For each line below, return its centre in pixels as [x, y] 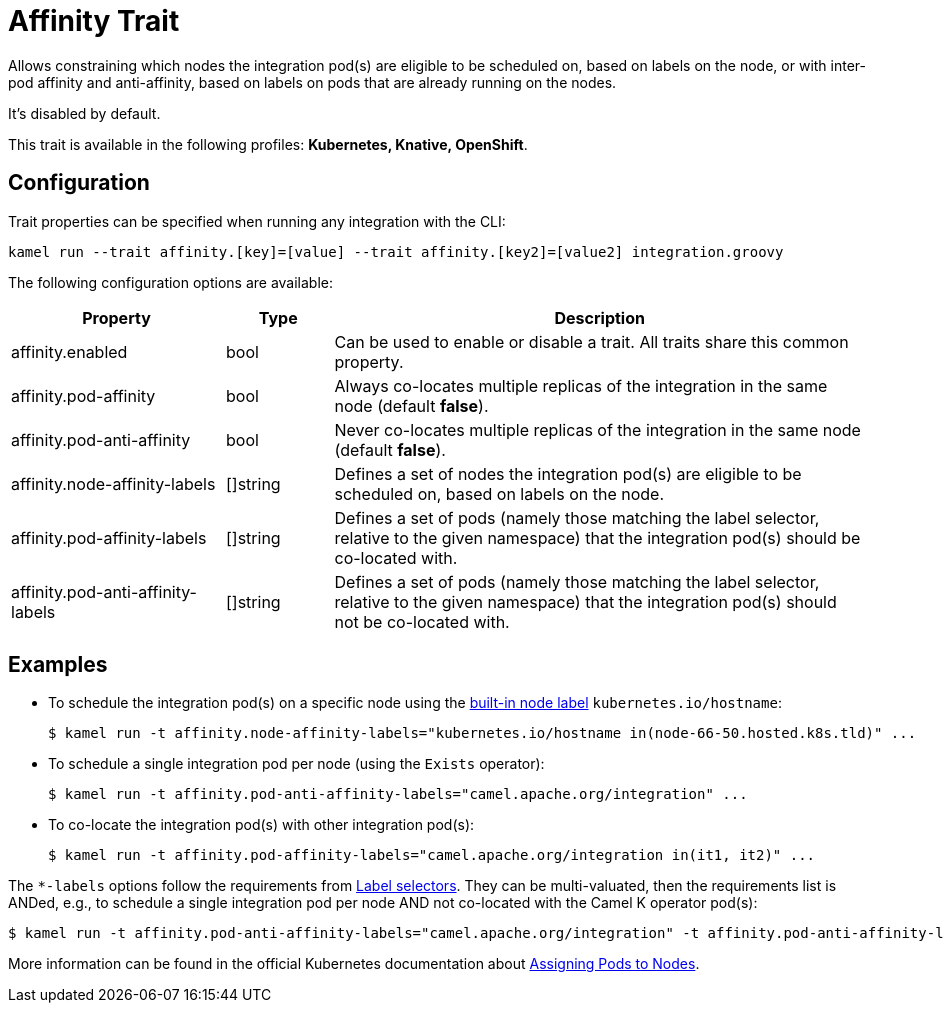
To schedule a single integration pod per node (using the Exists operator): [296, 764]
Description [599, 317]
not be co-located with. [422, 621]
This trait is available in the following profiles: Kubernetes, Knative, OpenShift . [268, 144]
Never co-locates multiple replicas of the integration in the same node [597, 429]
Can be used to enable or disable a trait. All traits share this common [591, 341]
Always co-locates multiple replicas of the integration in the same [581, 385]
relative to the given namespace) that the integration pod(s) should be [597, 537]
